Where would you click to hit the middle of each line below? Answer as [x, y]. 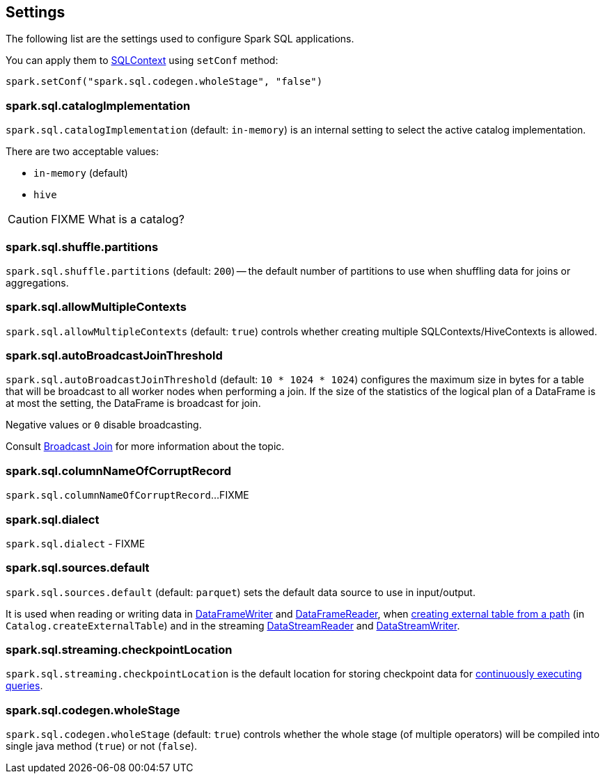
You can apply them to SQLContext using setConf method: [142, 61]
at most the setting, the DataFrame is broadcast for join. [133, 403]
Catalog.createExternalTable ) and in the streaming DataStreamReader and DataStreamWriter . [233, 625]
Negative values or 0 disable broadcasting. [104, 425]
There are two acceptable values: [82, 152]
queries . [24, 686]
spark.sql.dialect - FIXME [76, 543]
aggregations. [37, 282]
